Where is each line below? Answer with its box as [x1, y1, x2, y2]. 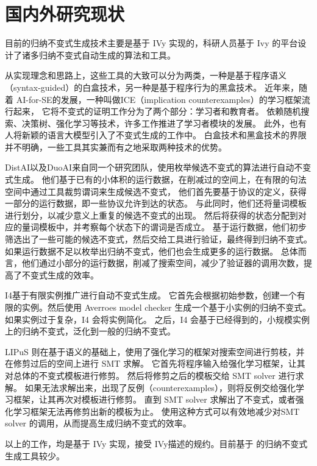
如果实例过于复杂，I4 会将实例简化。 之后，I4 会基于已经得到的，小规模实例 [5, 312, 310, 325]
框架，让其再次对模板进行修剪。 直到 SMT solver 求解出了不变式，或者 [13, 393, 296, 406]
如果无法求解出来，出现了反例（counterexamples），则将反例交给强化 [24, 381, 296, 394]
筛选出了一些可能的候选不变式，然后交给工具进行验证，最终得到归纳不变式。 [5, 233, 312, 245]
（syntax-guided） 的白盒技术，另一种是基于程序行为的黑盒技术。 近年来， [5, 80, 299, 93]
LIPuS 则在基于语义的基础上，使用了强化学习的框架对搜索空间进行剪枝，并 [5, 345, 305, 358]
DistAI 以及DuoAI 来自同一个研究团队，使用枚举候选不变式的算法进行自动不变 [5, 161, 312, 174]
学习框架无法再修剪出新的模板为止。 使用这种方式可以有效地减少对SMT [13, 404, 300, 417]
